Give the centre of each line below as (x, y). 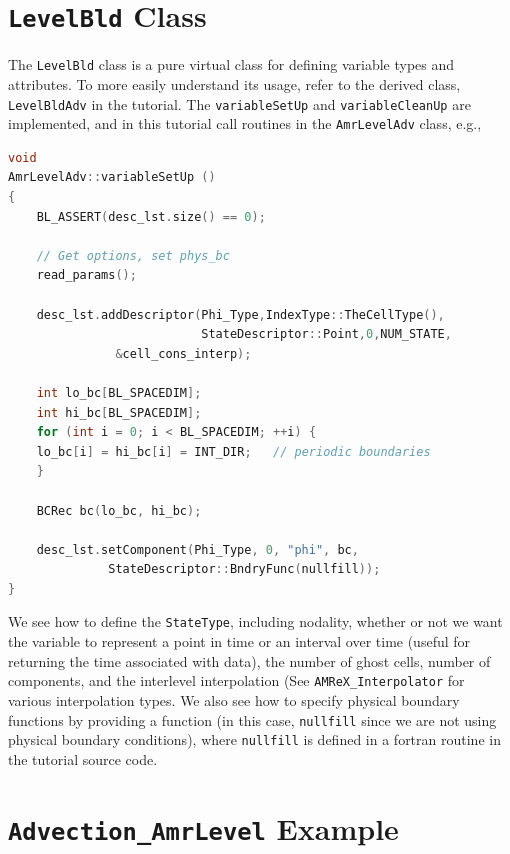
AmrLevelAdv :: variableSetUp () (112, 177)
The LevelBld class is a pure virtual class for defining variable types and (231, 64)
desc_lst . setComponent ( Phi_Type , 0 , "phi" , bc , (197, 549)
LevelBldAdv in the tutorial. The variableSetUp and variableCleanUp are (239, 103)
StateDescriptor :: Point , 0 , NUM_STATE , (326, 334)
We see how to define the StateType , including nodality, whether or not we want (255, 621)
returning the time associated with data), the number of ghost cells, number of (249, 660)
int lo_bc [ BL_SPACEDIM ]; (119, 392)
